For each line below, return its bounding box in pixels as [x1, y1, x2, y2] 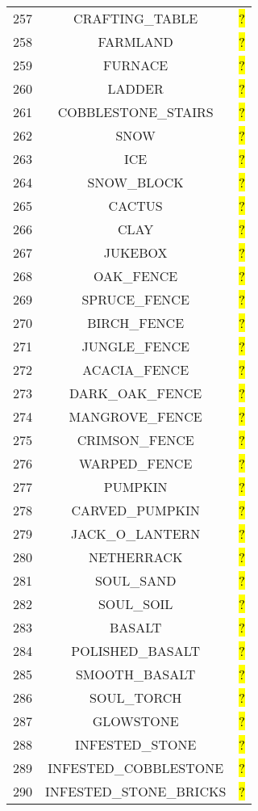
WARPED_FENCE [79, 454, 193, 473]
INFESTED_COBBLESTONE [48, 758, 224, 777]
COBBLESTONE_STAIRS [57, 103, 214, 121]
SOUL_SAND [94, 571, 177, 590]
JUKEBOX [103, 243, 168, 262]
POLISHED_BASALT [71, 641, 200, 660]
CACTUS [108, 196, 163, 215]
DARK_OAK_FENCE [69, 384, 202, 402]
